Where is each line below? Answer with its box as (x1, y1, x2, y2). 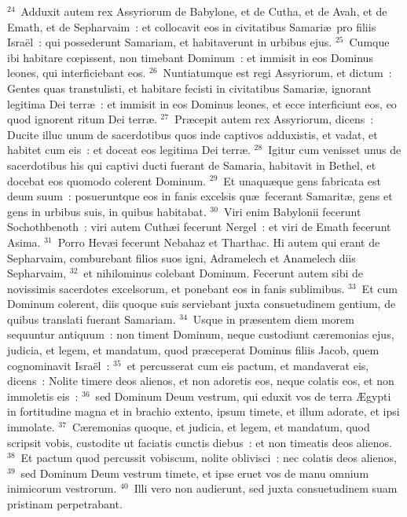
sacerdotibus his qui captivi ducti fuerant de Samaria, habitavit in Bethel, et (7, 156, 376, 173)
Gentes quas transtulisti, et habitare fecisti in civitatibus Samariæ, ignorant (7, 79, 372, 96)
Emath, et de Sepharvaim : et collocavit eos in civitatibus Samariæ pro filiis (7, 18, 376, 35)
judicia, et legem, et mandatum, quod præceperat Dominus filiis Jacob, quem (7, 342, 379, 358)
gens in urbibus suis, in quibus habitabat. (7, 203, 207, 219)
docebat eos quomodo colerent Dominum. (7, 172, 207, 189)
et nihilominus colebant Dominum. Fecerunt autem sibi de (83, 265, 363, 281)
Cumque (349, 34, 390, 50)
